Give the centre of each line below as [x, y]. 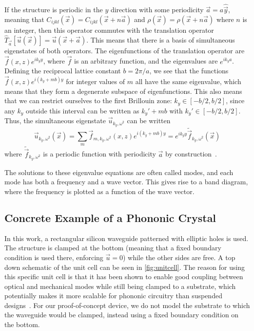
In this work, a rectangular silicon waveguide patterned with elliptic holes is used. [127, 238]
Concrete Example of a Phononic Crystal [110, 217]
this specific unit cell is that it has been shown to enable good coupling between [124, 276]
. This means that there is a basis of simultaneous [161, 39]
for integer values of [95, 81]
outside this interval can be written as [83, 110]
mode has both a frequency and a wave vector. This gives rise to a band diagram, [126, 182]
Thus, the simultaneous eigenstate [55, 121]
